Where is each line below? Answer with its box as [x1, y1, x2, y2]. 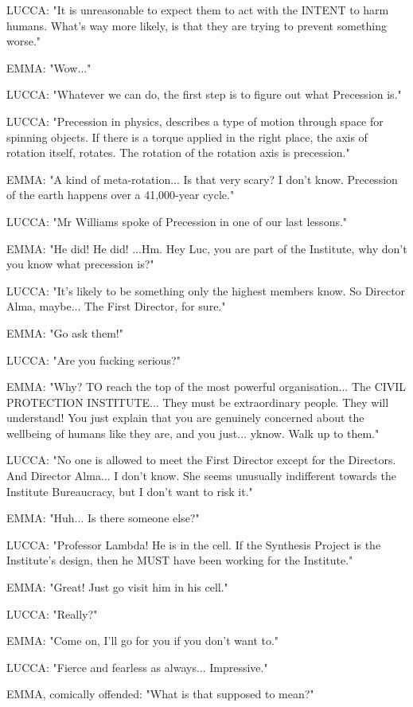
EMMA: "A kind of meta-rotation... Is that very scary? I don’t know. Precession [6, 170, 398, 187]
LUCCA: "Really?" [6, 605, 98, 622]
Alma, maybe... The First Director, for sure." [6, 298, 226, 314]
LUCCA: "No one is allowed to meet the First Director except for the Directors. [6, 451, 396, 468]
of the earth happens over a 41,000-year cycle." [6, 186, 235, 203]
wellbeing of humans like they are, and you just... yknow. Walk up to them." [6, 424, 380, 441]
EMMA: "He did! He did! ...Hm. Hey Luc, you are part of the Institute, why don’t [6, 240, 407, 256]
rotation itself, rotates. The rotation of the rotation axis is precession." [6, 144, 350, 161]
